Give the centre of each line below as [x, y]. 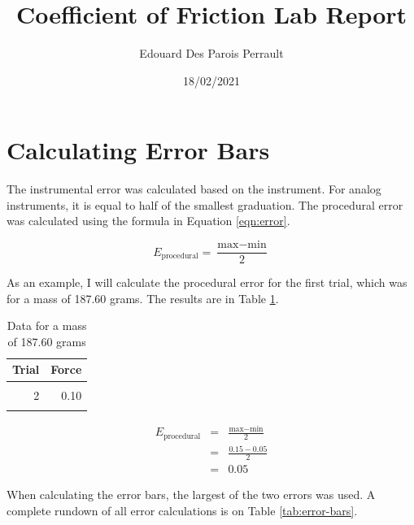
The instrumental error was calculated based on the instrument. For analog [194, 189]
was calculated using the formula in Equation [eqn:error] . [148, 221]
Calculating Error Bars [138, 150]
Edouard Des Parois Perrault [211, 53]
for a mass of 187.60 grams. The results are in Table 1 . [143, 298]
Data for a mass [47, 325]
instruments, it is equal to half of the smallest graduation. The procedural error [205, 204]
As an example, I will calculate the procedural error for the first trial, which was [207, 282]
